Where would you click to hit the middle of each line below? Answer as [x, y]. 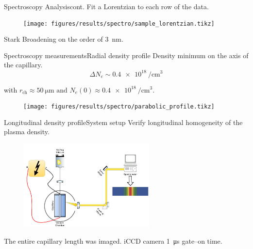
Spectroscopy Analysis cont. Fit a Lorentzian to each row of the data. [106, 6]
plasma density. [27, 132]
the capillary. [23, 65]
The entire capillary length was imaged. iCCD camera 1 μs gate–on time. [113, 241]
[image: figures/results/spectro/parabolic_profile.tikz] [119, 107]
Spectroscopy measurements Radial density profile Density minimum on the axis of [126, 55]
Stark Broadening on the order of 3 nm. [64, 39]
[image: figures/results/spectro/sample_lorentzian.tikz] [119, 23]
